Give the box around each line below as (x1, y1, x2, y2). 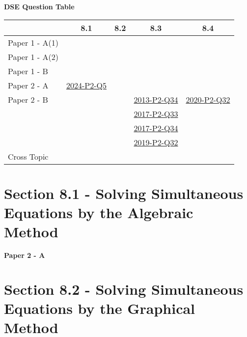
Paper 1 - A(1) (8, 36, 58, 48)
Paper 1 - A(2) (8, 51, 58, 62)
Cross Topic (8, 150, 49, 162)
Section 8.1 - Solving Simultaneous (4, 183, 244, 203)
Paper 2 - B (8, 93, 48, 105)
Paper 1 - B (8, 65, 48, 77)
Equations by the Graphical (4, 298, 195, 318)
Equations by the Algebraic (4, 202, 193, 222)
